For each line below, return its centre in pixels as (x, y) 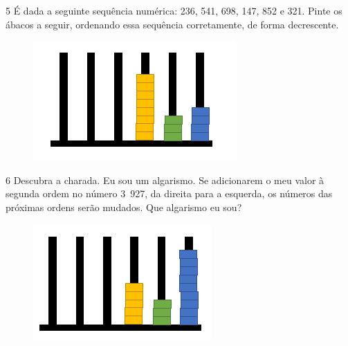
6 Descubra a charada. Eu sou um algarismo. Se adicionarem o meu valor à (165, 180)
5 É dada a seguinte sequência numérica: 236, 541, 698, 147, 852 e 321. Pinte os (174, 10)
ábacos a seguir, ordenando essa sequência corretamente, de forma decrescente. (172, 24)
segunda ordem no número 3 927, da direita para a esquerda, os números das (169, 193)
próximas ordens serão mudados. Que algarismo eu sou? (124, 207)
